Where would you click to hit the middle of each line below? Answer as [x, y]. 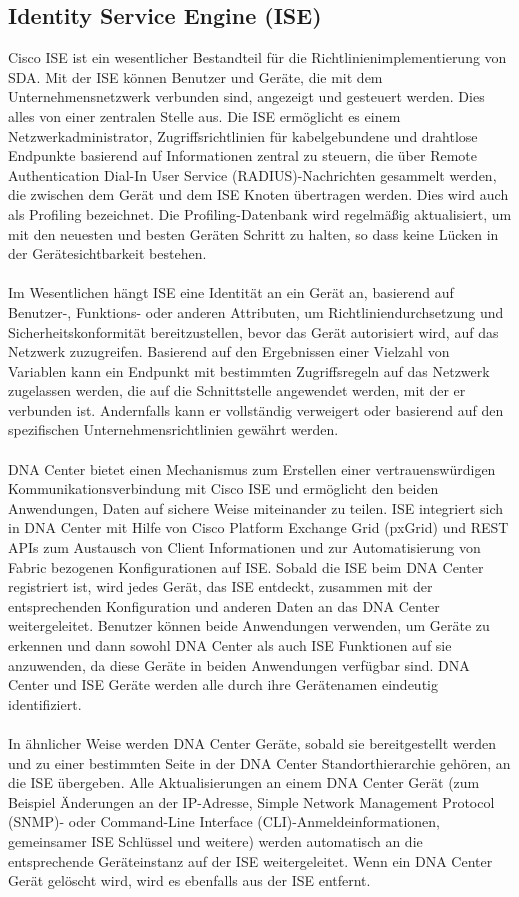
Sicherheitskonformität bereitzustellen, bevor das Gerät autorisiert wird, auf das [253, 331]
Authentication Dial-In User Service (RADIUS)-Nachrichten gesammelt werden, [252, 174]
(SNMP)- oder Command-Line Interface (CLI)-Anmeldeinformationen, [224, 821]
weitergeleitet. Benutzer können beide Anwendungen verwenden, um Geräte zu [249, 625]
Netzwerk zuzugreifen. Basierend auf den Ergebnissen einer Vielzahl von [229, 351]
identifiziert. [45, 703]
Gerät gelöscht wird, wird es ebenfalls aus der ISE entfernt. [189, 880]
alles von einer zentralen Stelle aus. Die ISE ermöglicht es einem [204, 115]
